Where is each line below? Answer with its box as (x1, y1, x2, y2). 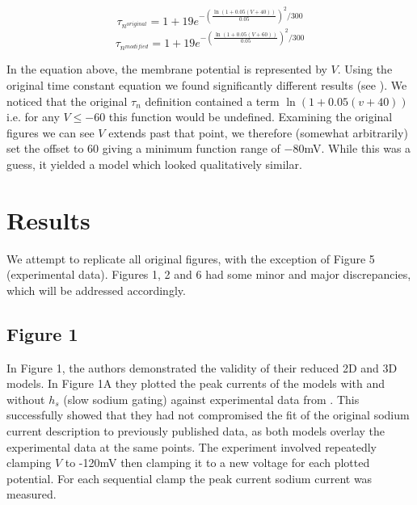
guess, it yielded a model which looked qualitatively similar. (6, 155, 302, 172)
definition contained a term (145, 92, 280, 109)
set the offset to (6, 140, 84, 157)
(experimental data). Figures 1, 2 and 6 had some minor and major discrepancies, (6, 266, 411, 283)
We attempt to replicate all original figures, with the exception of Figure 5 (6, 250, 375, 267)
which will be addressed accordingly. (6, 281, 186, 298)
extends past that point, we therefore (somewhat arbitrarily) (108, 124, 408, 141)
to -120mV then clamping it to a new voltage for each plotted (65, 454, 370, 471)
